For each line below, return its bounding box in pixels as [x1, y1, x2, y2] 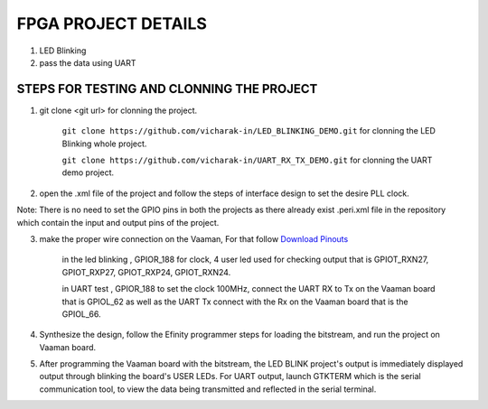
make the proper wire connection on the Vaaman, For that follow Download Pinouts [39, 233, 349, 244]
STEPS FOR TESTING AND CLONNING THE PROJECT [16, 81, 318, 97]
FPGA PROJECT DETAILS [16, 14, 208, 33]
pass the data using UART [39, 57, 136, 68]
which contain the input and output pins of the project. [16, 217, 220, 228]
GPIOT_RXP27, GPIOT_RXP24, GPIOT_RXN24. [61, 266, 231, 277]
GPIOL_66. [61, 308, 101, 320]
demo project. [61, 167, 115, 178]
